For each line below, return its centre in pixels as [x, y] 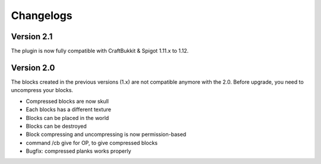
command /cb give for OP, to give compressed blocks [92, 143]
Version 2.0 [33, 67]
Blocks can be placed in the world [67, 118]
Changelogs [42, 15]
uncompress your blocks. [42, 90]
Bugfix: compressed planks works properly [78, 151]
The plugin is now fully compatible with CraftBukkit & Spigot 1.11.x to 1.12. [100, 51]
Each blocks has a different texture [68, 109]
